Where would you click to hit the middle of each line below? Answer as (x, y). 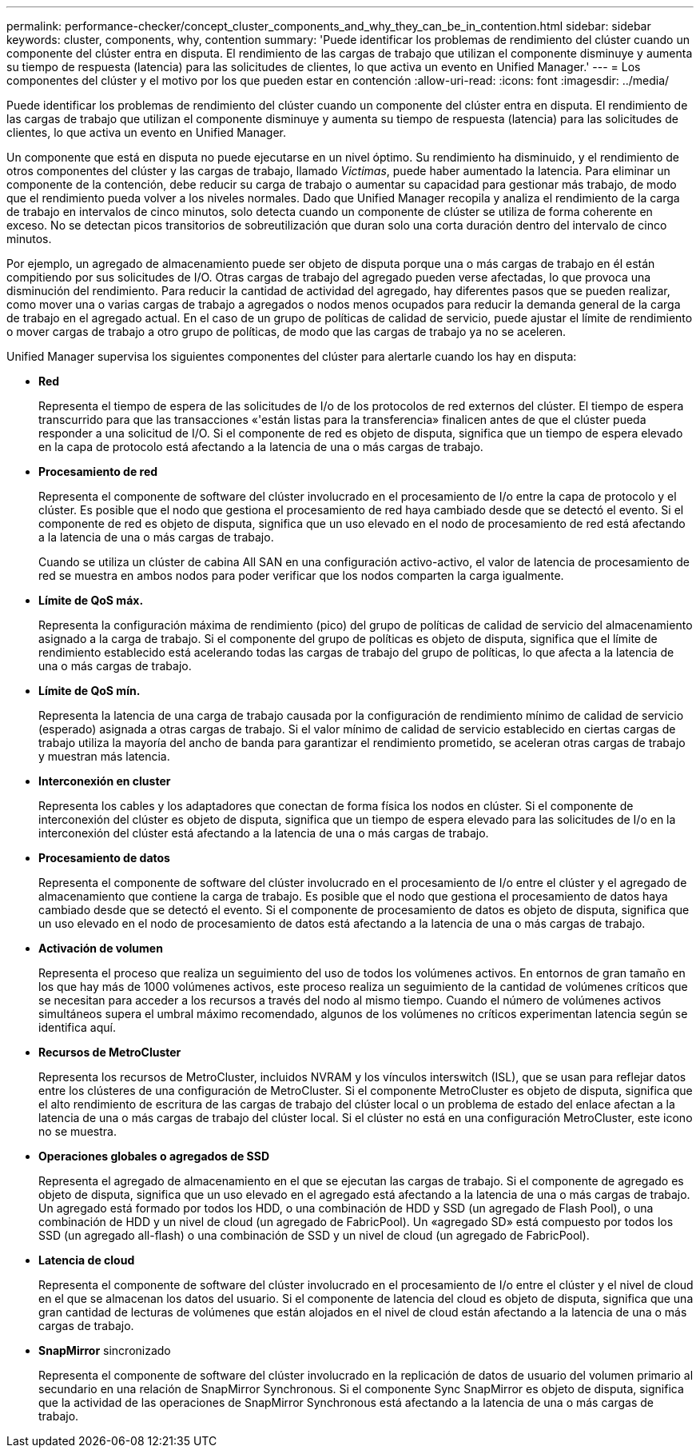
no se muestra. (78, 1131)
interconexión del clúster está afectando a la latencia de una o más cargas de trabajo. (264, 833)
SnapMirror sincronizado (105, 1350)
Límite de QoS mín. (89, 691)
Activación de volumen (101, 948)
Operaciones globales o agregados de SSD (154, 1156)
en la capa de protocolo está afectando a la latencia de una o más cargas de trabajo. (261, 447)
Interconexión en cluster (105, 781)
